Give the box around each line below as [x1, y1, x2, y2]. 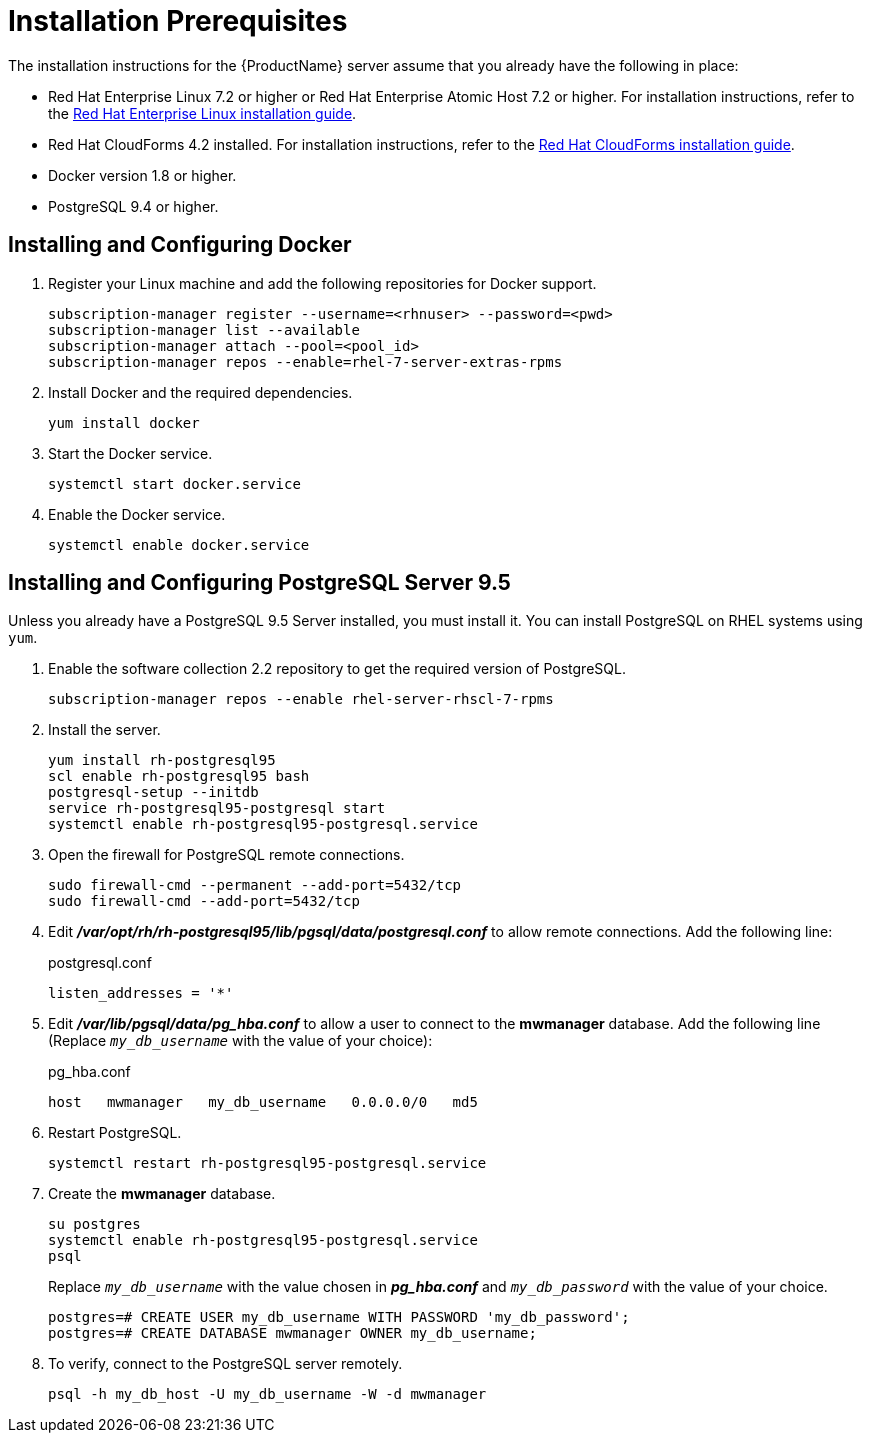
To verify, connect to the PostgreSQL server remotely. [48, 1355, 403, 1373]
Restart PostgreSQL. [48, 1124, 182, 1142]
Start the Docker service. [48, 444, 213, 462]
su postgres [48, 1216, 141, 1233]
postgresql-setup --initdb [48, 784, 259, 801]
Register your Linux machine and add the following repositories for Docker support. [48, 274, 597, 292]
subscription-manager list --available [48, 321, 360, 338]
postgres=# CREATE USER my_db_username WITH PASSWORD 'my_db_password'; [48, 1309, 630, 1326]
